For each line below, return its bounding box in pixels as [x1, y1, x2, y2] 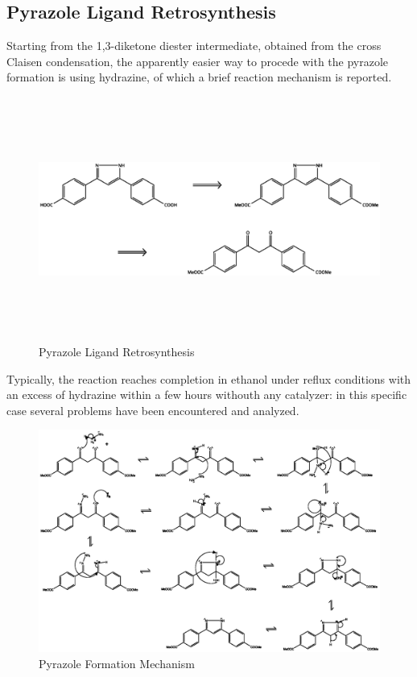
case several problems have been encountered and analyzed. [6, 401, 299, 418]
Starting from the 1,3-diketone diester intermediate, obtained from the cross [6, 37, 382, 54]
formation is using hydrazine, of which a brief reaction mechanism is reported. [6, 69, 392, 85]
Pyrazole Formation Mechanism [39, 654, 195, 671]
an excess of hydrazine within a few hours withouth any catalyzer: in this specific [6, 386, 407, 403]
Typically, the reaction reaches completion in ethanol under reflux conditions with [6, 370, 411, 387]
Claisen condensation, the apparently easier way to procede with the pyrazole [6, 52, 389, 69]
